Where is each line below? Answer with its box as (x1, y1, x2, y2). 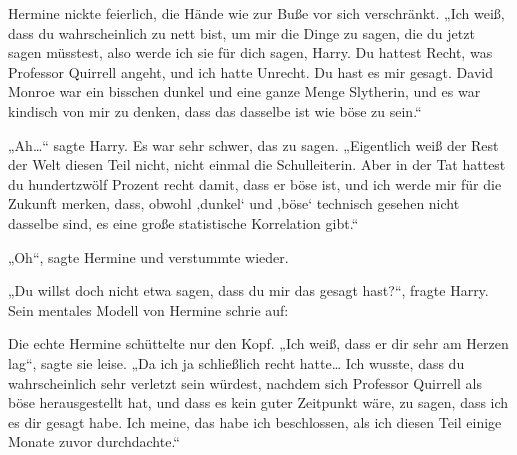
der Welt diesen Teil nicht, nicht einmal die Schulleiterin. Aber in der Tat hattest (8, 154, 506, 175)
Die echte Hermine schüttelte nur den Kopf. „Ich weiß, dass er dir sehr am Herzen (8, 333, 509, 354)
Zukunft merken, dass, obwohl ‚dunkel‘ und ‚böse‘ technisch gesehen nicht (8, 193, 460, 214)
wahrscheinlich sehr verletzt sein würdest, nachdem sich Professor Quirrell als (8, 372, 482, 393)
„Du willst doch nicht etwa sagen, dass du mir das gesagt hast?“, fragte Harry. (8, 280, 489, 301)
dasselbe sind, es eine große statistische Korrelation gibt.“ (8, 212, 359, 233)
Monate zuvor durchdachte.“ (8, 431, 180, 452)
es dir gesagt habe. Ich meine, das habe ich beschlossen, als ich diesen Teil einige (8, 411, 502, 432)
